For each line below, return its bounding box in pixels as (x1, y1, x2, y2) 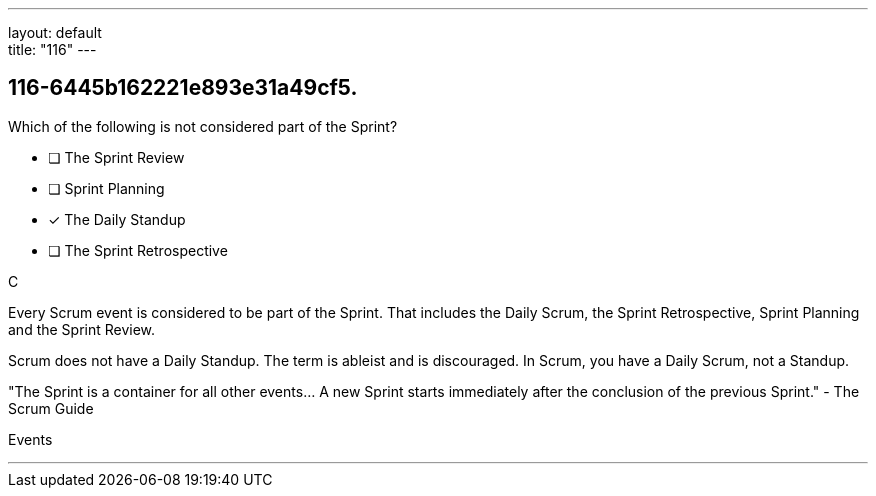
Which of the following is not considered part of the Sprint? (8, 117, 398, 135)
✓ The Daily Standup (48, 210, 186, 228)
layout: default (8, 24, 102, 41)
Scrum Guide (8, 399, 94, 417)
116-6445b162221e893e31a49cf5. (8, 75, 358, 101)
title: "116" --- (8, 41, 97, 58)
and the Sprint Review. (8, 320, 156, 338)
